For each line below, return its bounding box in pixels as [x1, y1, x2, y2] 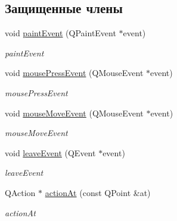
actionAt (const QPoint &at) [45, 186, 151, 198]
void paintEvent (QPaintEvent [5, 27, 116, 39]
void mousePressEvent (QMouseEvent [5, 67, 144, 79]
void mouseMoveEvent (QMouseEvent [5, 106, 144, 119]
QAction [5, 186, 36, 198]
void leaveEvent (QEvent [5, 146, 96, 159]
